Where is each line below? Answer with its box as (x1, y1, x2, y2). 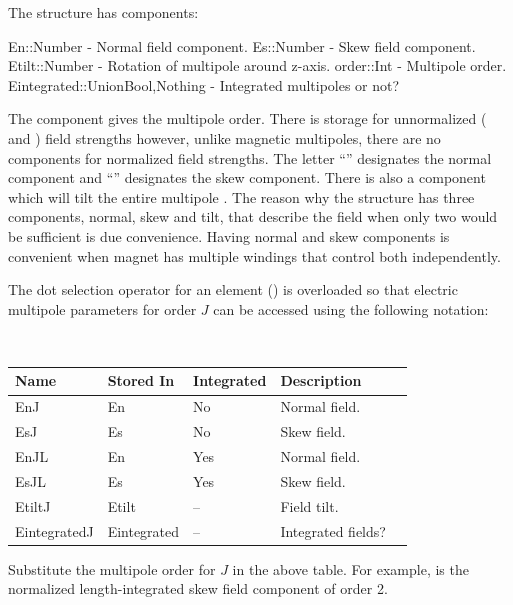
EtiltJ (15, 495, 51, 516)
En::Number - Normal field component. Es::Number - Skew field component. (8, 35, 476, 56)
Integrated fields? (280, 520, 386, 541)
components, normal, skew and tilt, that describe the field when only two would (8, 206, 498, 227)
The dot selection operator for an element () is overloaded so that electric (8, 279, 458, 300)
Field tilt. (280, 495, 339, 516)
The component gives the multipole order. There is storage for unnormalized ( (8, 108, 487, 129)
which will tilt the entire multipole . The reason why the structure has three (8, 186, 475, 207)
